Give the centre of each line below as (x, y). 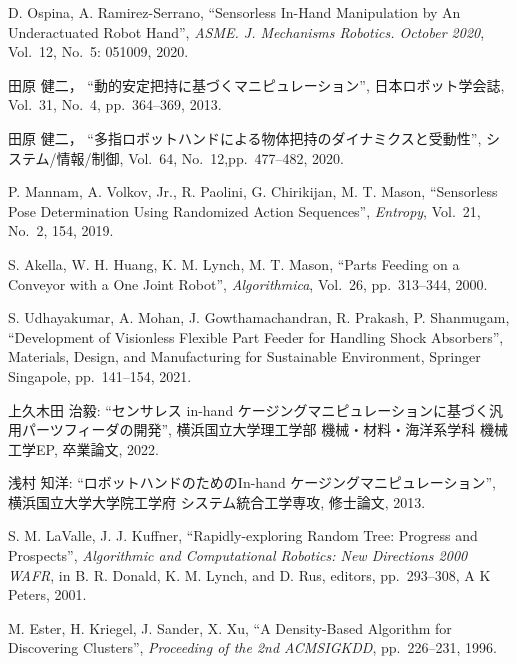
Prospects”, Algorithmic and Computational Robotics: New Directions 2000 (238, 555)
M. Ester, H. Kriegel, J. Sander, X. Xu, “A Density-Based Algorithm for (230, 627)
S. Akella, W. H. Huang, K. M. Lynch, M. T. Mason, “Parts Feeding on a (234, 263)
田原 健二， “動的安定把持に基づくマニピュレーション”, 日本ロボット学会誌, (256, 84)
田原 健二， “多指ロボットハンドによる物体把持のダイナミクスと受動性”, (245, 137)
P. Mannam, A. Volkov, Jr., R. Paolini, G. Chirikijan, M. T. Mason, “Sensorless (253, 191)
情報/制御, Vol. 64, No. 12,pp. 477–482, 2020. (200, 157)
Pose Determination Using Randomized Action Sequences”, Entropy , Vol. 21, (244, 210)
